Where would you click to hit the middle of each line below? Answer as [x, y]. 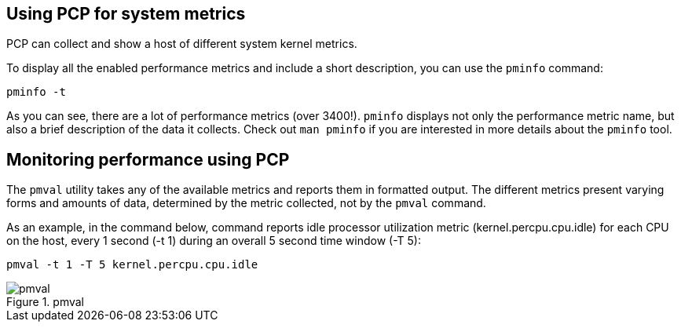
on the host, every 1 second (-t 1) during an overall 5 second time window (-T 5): [214, 241]
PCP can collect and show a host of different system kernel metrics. [182, 44]
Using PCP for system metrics [126, 14]
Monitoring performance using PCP [148, 159]
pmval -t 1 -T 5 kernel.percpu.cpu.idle [132, 265]
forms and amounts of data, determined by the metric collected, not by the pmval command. [246, 203]
